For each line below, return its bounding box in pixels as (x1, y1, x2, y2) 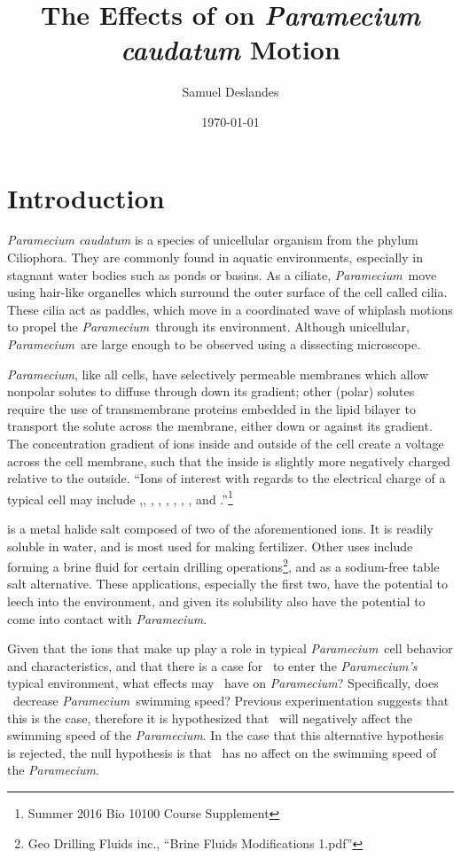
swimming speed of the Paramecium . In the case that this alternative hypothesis (7, 726, 444, 745)
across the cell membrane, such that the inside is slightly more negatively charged (7, 451, 450, 470)
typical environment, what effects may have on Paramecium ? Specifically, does (7, 674, 439, 692)
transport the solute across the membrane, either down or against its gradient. (7, 417, 433, 435)
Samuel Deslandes (182, 82, 279, 101)
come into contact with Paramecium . (7, 609, 207, 628)
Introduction (7, 179, 165, 215)
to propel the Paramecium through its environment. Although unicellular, (7, 317, 410, 336)
